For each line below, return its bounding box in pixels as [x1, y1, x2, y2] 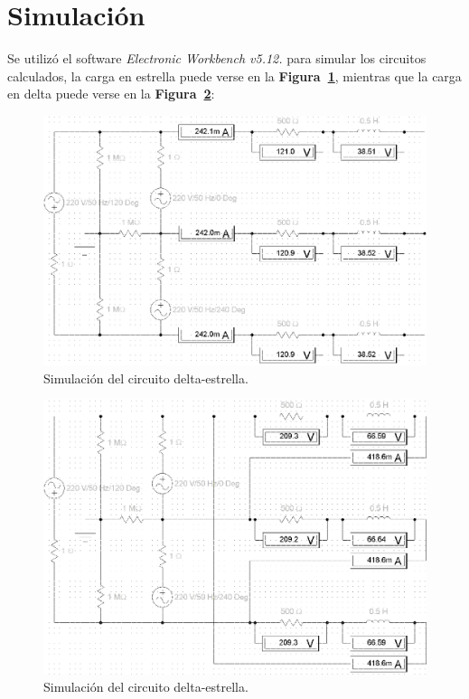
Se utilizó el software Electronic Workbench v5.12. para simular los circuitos [7, 49, 427, 68]
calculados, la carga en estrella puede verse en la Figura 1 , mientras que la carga [7, 66, 462, 85]
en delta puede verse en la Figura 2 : [7, 84, 215, 103]
